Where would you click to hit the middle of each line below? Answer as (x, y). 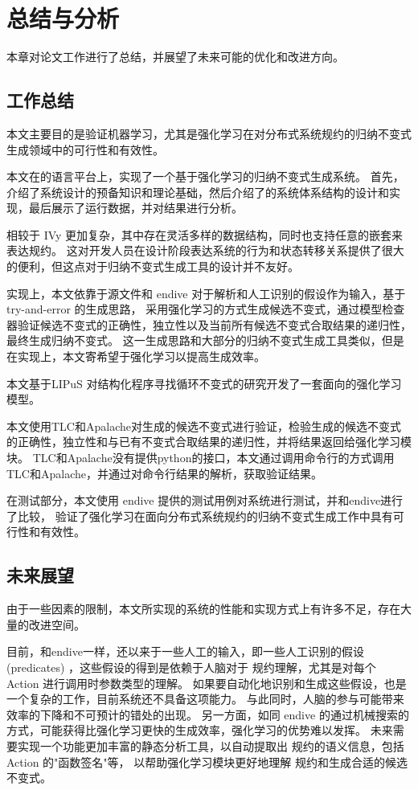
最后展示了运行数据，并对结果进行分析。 (135, 208)
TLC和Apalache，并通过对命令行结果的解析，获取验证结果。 (164, 473)
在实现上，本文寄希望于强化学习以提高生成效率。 (136, 356)
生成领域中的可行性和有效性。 (85, 149)
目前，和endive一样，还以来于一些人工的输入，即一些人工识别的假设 (185, 651)
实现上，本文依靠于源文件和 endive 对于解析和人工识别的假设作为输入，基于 (206, 293)
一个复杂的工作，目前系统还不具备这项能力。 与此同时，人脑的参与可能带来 (205, 699)
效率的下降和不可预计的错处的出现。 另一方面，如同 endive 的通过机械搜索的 (208, 714)
